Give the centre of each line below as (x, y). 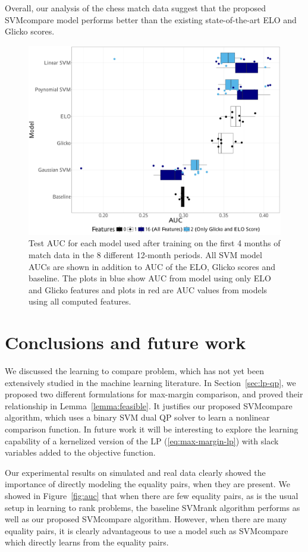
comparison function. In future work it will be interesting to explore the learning (152, 429)
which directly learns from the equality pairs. (87, 542)
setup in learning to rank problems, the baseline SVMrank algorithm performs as (153, 507)
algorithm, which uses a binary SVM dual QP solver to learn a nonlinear (137, 417)
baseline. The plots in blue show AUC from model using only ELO (150, 278)
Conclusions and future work (125, 342)
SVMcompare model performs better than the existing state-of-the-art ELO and (151, 19)
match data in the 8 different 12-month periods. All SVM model (145, 254)
